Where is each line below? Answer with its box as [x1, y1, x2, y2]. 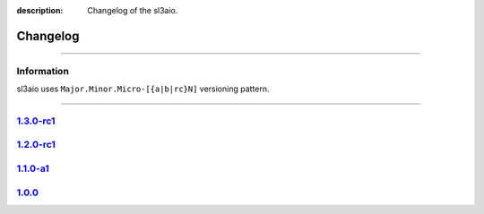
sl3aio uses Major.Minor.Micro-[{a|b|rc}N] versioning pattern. [16, 83, 270, 94]
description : [16, 5, 64, 15]
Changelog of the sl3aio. [87, 5, 178, 15]
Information [16, 64, 69, 77]
